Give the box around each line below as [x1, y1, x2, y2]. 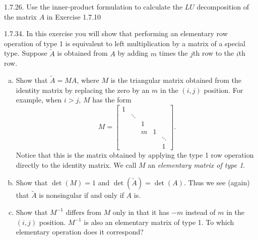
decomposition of [197, 2, 249, 12]
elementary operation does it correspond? [16, 226, 144, 237]
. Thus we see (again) [183, 177, 250, 188]
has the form [92, 94, 132, 105]
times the [159, 48, 188, 58]
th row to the [193, 48, 234, 58]
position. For [204, 84, 243, 95]
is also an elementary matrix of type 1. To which [84, 216, 234, 227]
